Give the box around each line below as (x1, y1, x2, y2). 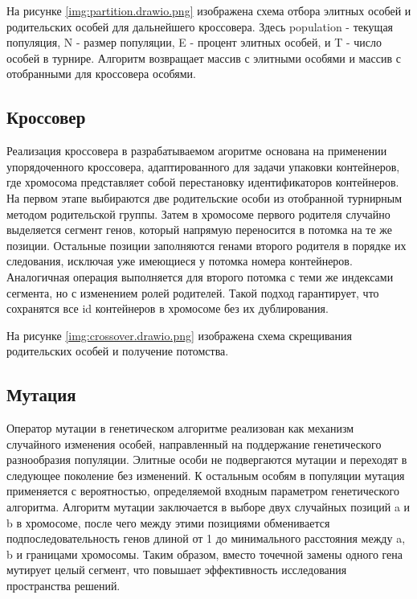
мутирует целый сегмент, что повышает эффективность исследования (6, 561, 347, 578)
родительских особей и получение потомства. (6, 343, 229, 359)
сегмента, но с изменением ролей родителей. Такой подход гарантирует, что (6, 284, 379, 301)
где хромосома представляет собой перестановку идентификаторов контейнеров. (6, 174, 399, 191)
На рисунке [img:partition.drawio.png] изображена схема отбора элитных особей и (6, 2, 411, 18)
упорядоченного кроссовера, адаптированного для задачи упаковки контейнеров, (6, 158, 400, 174)
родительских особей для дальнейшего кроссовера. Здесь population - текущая (6, 18, 394, 35)
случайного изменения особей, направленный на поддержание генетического (6, 435, 382, 452)
